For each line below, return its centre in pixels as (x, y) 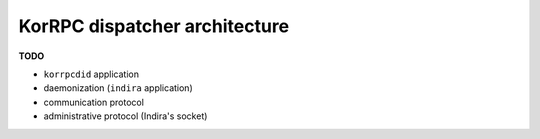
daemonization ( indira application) (118, 88)
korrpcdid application (91, 74)
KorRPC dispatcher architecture (154, 26)
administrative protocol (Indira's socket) (125, 116)
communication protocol (94, 102)
